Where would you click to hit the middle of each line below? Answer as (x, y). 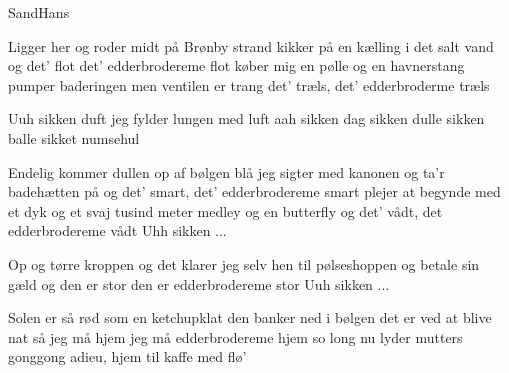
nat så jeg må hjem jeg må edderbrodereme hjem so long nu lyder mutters (235, 336)
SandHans (39, 12)
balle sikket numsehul (74, 137)
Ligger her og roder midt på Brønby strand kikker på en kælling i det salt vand (251, 45)
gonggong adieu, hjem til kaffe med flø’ (127, 356)
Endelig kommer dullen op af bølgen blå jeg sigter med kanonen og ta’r (226, 171)
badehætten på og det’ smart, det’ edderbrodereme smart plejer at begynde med (254, 191)
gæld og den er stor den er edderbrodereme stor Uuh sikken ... (199, 283)
